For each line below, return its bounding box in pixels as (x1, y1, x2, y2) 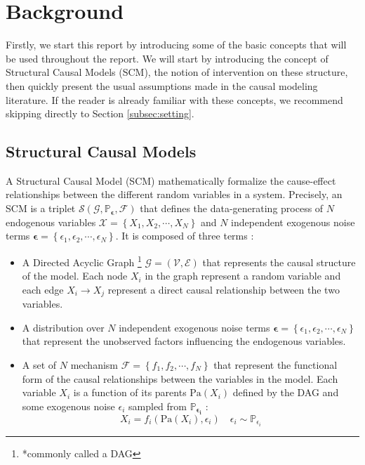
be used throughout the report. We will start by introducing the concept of (6, 51, 328, 65)
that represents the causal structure (202, 254, 356, 269)
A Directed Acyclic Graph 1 (22, 252, 142, 269)
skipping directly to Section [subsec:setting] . (6, 106, 194, 121)
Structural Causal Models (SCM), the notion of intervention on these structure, (6, 65, 348, 79)
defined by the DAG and (232, 385, 339, 400)
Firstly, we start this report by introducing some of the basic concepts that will (6, 37, 347, 52)
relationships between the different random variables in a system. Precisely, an (6, 187, 343, 202)
